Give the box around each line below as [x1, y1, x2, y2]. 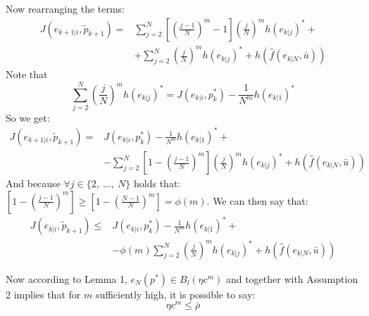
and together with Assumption [225, 271, 358, 286]
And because [6, 176, 61, 191]
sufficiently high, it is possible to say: [95, 286, 256, 301]
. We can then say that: [206, 193, 308, 208]
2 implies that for [6, 286, 81, 301]
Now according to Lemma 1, [6, 271, 127, 286]
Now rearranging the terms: [6, 1, 125, 15]
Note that [6, 67, 48, 82]
